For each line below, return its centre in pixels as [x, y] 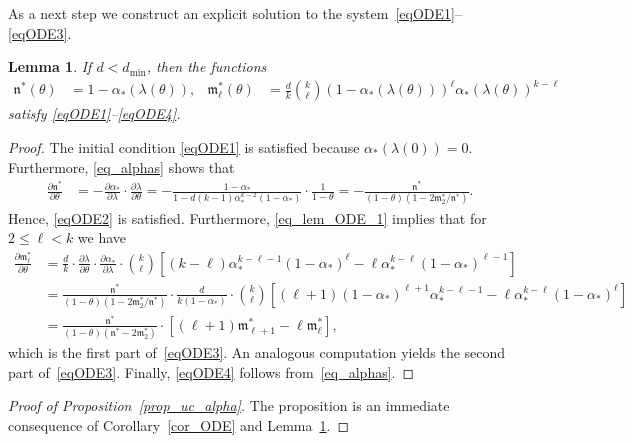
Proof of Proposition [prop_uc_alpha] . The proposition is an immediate [229, 405]
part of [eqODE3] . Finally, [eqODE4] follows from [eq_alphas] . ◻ [211, 371]
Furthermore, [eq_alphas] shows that [121, 166]
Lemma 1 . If [50, 66]
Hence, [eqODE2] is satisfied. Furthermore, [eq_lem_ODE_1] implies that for [247, 217]
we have [102, 237]
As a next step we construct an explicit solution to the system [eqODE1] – [235, 13]
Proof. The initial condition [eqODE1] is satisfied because [184, 146]
